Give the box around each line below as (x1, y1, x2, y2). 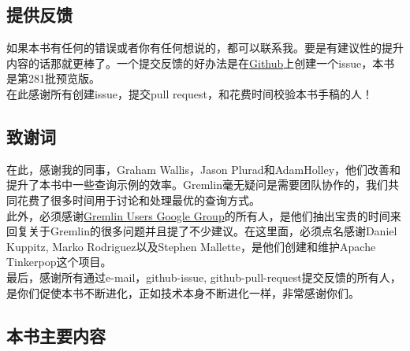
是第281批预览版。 (6, 70, 100, 87)
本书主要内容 (6, 323, 106, 347)
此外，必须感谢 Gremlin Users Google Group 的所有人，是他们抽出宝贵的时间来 (6, 207, 401, 224)
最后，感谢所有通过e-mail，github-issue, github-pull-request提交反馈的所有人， (6, 268, 401, 285)
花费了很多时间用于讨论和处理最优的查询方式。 (17, 191, 260, 208)
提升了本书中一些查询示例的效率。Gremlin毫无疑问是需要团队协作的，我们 (6, 176, 388, 193)
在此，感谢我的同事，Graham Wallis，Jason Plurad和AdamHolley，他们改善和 (6, 161, 401, 177)
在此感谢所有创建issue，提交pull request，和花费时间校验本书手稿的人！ (6, 85, 373, 102)
